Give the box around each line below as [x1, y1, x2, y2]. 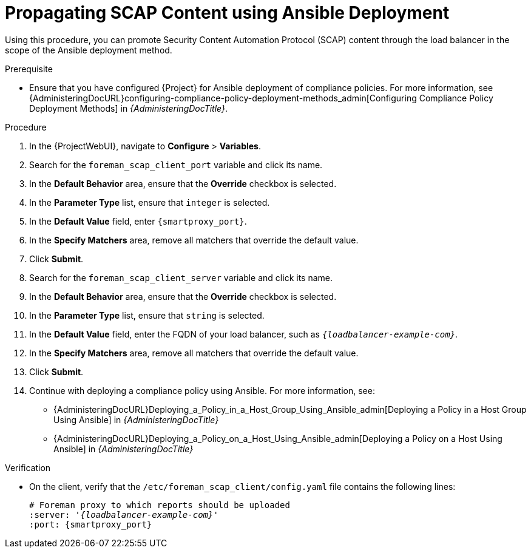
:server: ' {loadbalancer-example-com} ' [29, 509, 218, 520]
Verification [5, 462, 51, 473]
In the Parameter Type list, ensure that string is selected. [29, 310, 265, 321]
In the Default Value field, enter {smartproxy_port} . [29, 215, 247, 226]
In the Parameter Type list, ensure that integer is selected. [29, 197, 270, 208]
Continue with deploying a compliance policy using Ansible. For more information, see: [29, 385, 375, 396]
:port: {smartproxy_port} [29, 519, 152, 529]
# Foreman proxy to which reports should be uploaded [29, 500, 290, 510]
